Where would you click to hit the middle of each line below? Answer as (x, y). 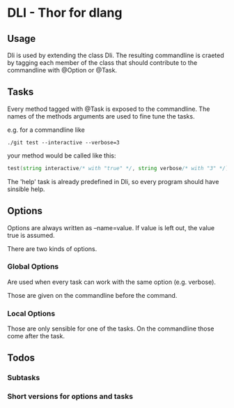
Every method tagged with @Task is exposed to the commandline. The (109, 109)
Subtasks (24, 378)
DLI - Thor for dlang (65, 13)
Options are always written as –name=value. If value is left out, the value (111, 227)
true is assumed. (31, 235)
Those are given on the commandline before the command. (92, 295)
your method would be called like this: (62, 156)
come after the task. (36, 336)
